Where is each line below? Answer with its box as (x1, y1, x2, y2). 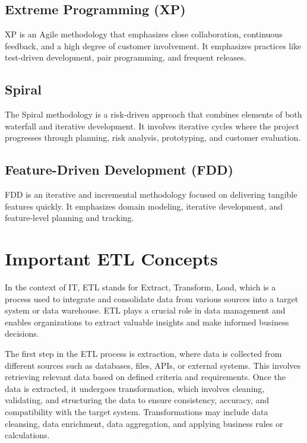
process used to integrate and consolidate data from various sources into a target (5, 292, 299, 305)
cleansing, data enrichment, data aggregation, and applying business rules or (5, 417, 283, 429)
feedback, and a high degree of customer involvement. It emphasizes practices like (5, 39, 302, 52)
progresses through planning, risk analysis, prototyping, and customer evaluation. (5, 131, 301, 144)
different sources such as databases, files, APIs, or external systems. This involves (5, 359, 301, 371)
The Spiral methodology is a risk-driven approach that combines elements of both (5, 108, 302, 121)
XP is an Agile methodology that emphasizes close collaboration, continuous (5, 28, 283, 40)
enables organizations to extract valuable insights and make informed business (5, 315, 289, 328)
